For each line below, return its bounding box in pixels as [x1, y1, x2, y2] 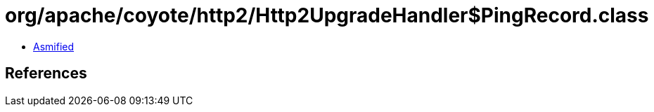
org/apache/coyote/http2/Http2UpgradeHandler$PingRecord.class [5, 3, 649, 27]
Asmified [33, 40, 75, 52]
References [5, 64, 87, 83]
